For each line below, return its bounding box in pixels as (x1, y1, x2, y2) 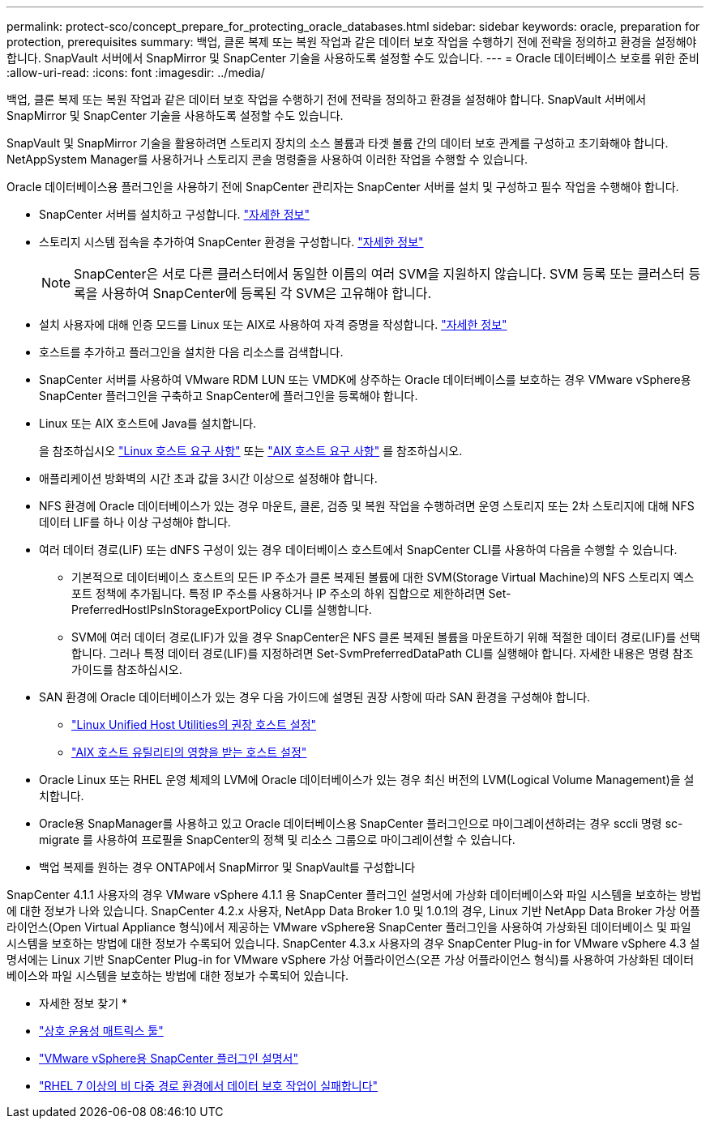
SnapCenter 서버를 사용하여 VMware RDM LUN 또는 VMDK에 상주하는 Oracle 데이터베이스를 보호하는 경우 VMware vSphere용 (39, 373, 691, 386)
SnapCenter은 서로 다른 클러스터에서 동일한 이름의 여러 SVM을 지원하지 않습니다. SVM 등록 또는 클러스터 (74, 266, 686, 282)
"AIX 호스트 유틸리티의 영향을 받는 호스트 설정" (71, 745, 307, 759)
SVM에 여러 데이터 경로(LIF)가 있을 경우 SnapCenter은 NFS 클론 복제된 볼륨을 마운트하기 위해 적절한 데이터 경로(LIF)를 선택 (71, 630, 700, 644)
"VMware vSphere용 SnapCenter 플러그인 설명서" (39, 1051, 298, 1065)
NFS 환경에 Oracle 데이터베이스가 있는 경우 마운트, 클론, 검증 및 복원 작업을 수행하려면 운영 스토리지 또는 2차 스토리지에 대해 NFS (39, 499, 695, 513)
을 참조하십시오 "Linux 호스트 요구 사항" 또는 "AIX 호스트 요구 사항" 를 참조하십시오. (39, 444, 463, 458)
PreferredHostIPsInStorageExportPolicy (71, 603, 282, 616)
